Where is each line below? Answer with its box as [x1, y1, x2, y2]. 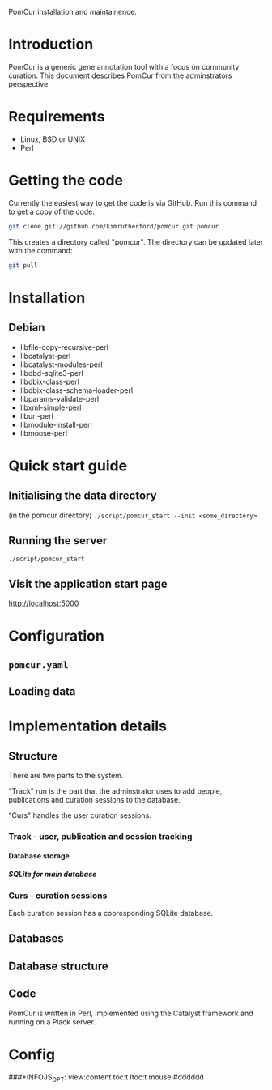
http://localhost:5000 [8, 598, 79, 608]
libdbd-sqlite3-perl [19, 368, 83, 377]
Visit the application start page [8, 577, 168, 590]
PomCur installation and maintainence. [8, 7, 138, 16]
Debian [8, 321, 45, 334]
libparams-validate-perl [19, 394, 100, 403]
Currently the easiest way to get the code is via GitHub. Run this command [8, 198, 257, 207]
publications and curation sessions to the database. [8, 795, 181, 805]
